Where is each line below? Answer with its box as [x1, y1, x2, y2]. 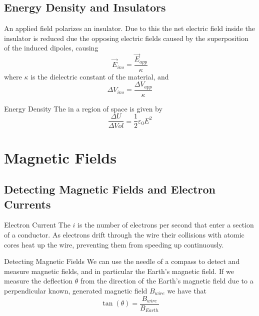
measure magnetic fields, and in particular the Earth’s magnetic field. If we [4, 265, 234, 276]
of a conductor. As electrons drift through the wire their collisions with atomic [4, 229, 244, 239]
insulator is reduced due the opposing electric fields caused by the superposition [4, 32, 248, 43]
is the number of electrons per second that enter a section [77, 219, 254, 230]
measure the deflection [4, 275, 72, 286]
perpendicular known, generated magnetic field [4, 285, 147, 295]
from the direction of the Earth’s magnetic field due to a [80, 275, 253, 286]
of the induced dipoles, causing [4, 42, 98, 53]
